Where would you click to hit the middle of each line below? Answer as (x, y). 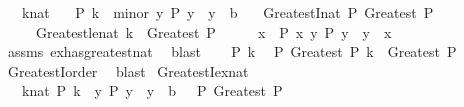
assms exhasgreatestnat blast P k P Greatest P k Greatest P (232, 51)
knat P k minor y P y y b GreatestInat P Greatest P (227, 12)
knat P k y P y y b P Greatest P (152, 90)
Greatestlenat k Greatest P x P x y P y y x (213, 31)
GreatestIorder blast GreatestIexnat (128, 70)
